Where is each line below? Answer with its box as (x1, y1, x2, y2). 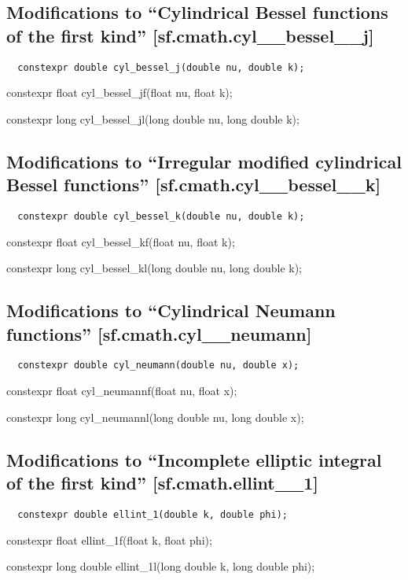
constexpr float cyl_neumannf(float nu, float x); (6, 382, 237, 399)
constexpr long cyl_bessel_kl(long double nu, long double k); (6, 260, 302, 276)
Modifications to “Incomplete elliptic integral (6, 447, 382, 471)
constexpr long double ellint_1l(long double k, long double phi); (6, 558, 315, 574)
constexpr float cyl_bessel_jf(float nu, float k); (6, 84, 233, 101)
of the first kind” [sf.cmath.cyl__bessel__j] (6, 23, 374, 47)
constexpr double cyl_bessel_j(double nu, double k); (17, 61, 305, 73)
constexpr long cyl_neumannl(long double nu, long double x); (6, 408, 304, 425)
